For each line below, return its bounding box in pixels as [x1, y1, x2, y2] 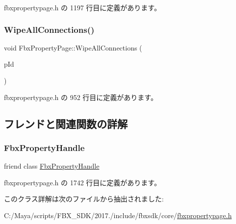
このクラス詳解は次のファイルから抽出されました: [4, 194, 164, 204]
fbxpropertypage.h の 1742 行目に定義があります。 [4, 177, 161, 187]
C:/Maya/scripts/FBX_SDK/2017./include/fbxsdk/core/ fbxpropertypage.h [4, 210, 232, 220]
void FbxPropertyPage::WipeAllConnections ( [4, 42, 142, 52]
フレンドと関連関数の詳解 [4, 116, 128, 131]
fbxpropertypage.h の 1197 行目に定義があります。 [4, 2, 161, 12]
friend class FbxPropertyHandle [4, 161, 100, 171]
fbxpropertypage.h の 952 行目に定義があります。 [4, 92, 157, 102]
